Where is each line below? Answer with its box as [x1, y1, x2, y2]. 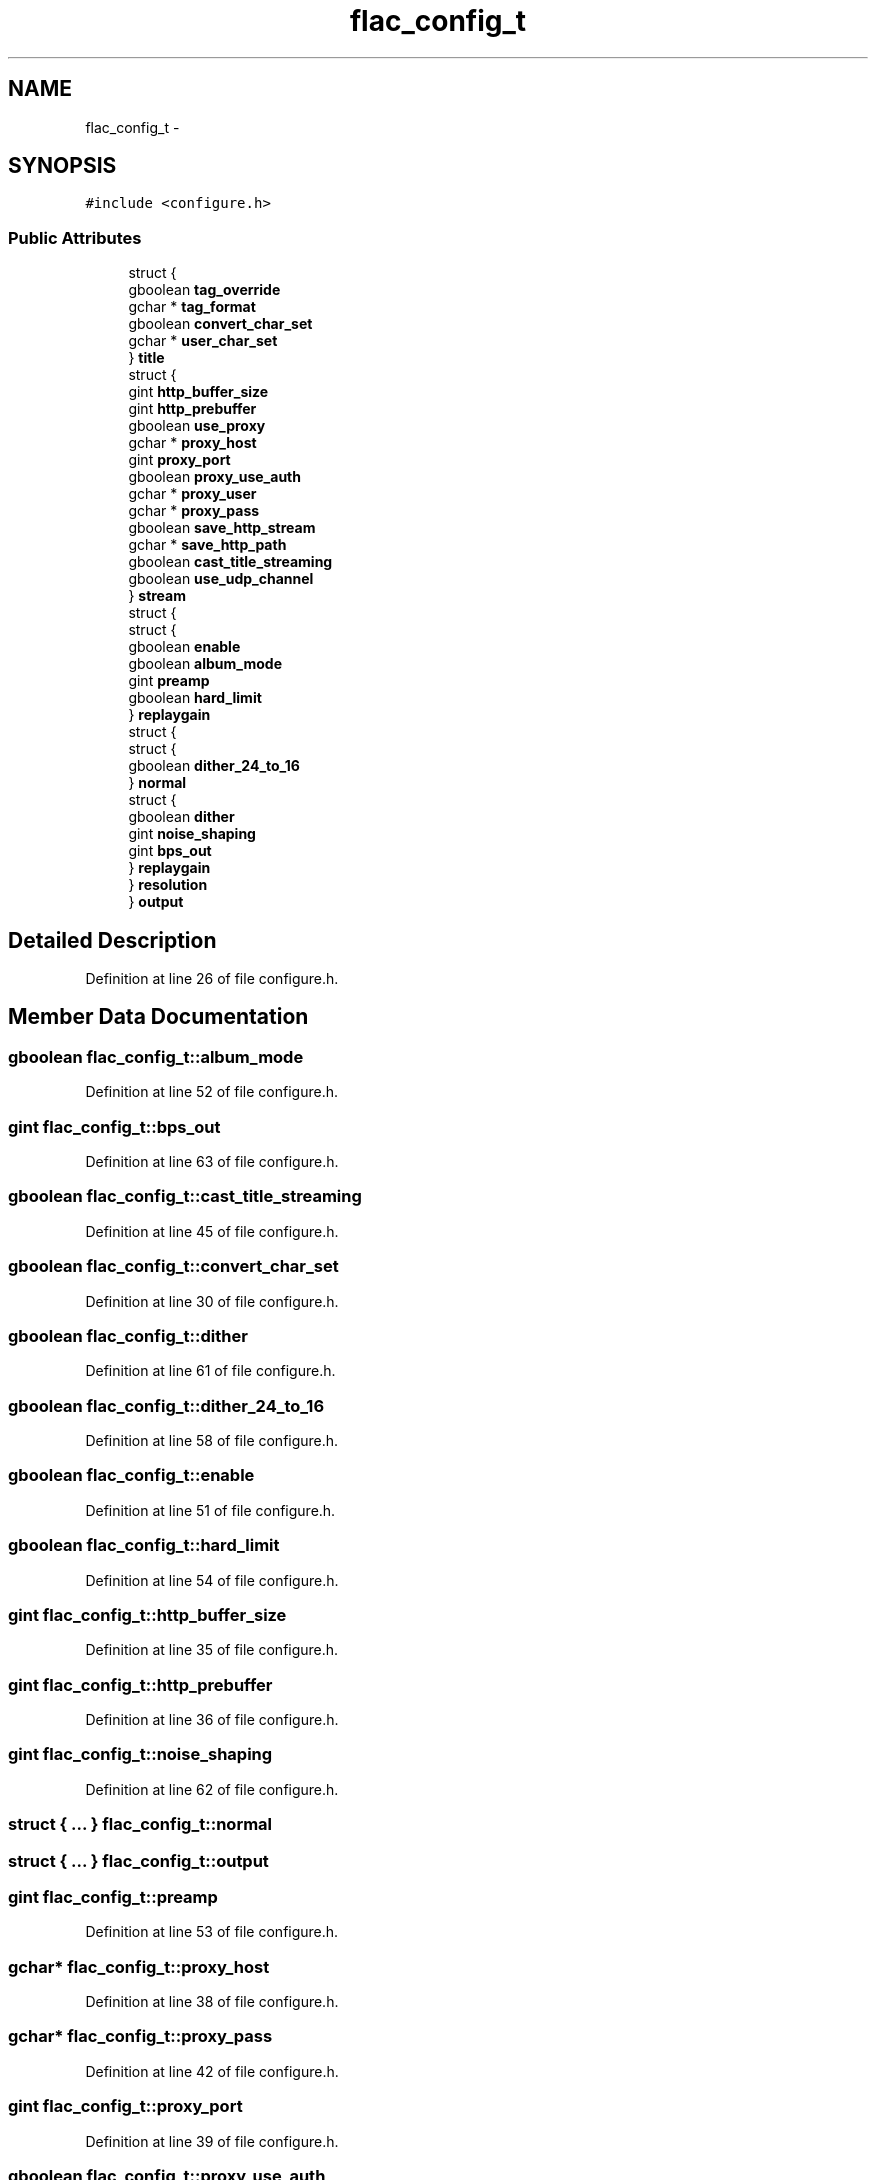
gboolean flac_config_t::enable [8, 1465, 255, 1486]
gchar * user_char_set [128, 332, 278, 350]
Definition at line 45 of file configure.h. [85, 1222, 339, 1240]
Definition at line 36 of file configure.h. [85, 1711, 339, 1728]
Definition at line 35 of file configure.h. [85, 1641, 339, 1659]
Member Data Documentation [8, 1004, 309, 1030]
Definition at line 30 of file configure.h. [85, 1292, 339, 1310]
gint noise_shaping [128, 825, 256, 843]
